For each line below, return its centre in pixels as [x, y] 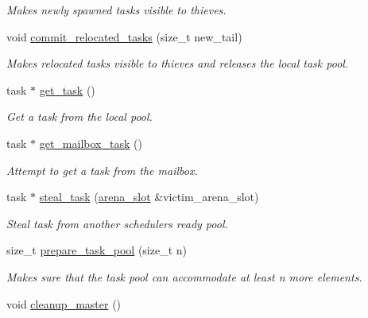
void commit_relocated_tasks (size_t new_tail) [124, 36]
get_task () [67, 89]
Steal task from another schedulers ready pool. [117, 223]
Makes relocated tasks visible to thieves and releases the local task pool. [178, 63]
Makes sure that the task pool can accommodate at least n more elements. [184, 276]
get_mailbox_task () [91, 143]
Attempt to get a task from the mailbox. [102, 170]
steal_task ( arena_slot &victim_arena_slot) [149, 197]
